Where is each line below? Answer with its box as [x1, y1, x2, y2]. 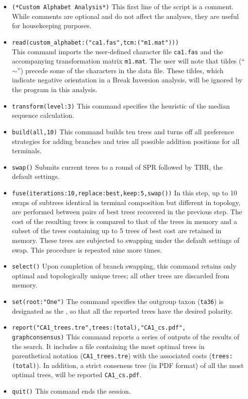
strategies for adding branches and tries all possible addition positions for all [12, 136, 240, 146]
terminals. [12, 145, 42, 156]
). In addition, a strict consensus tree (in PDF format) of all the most [36, 360, 244, 370]
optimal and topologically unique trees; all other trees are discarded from [12, 270, 230, 280]
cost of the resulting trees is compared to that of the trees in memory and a [12, 216, 237, 226]
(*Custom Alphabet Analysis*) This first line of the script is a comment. [12, 1, 234, 11]
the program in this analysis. [12, 84, 98, 94]
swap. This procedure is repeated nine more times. [12, 244, 162, 255]
